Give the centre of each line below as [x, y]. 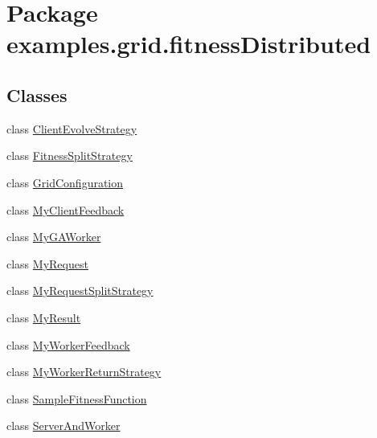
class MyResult [44, 317]
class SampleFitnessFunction [77, 398]
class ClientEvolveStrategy [72, 128]
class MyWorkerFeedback [68, 344]
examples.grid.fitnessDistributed [189, 44]
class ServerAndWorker [64, 426]
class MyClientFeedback [66, 209]
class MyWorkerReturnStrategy [84, 372]
